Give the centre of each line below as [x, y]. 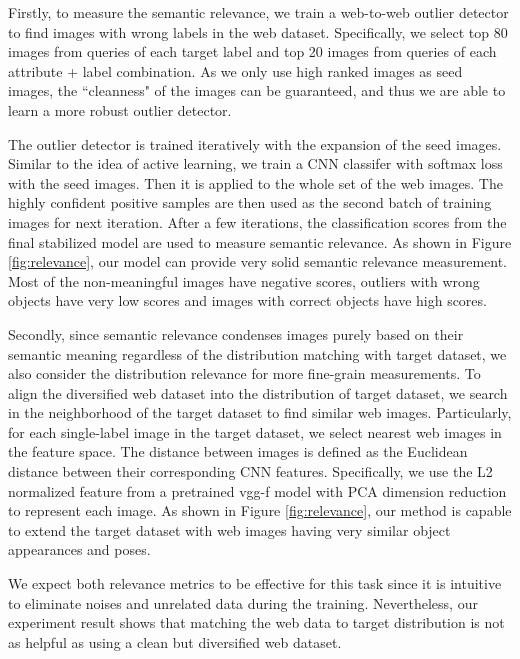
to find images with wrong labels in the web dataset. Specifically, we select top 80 [258, 31]
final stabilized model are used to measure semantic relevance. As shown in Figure [260, 241]
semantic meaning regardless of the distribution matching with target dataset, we [257, 353]
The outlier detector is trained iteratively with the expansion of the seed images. [255, 143]
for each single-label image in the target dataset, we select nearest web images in [255, 431]
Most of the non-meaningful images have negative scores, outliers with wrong [244, 280]
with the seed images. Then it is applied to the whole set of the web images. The [255, 182]
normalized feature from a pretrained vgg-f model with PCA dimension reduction [257, 490]
